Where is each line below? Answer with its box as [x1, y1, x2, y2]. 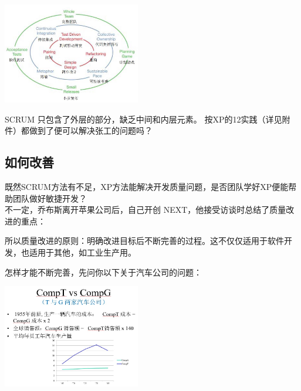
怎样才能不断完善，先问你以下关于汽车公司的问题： [5, 266, 202, 278]
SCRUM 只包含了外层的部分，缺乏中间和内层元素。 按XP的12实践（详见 [5, 113, 282, 125]
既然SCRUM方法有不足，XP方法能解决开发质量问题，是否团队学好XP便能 [5, 181, 289, 193]
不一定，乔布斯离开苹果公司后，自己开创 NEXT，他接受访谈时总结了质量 [5, 203, 286, 216]
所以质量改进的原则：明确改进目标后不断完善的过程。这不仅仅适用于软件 [5, 234, 284, 247]
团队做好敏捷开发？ [12, 192, 87, 204]
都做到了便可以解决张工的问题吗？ [21, 124, 153, 137]
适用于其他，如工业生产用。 [29, 246, 136, 258]
